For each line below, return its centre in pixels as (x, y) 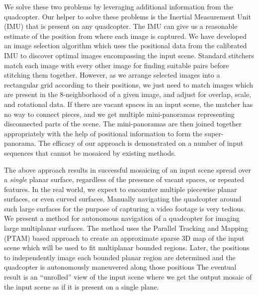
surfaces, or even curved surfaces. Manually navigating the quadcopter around (123, 199)
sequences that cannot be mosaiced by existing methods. (90, 152)
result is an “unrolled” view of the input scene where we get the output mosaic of (128, 277)
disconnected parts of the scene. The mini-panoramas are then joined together (123, 124)
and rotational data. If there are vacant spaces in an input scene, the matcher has (129, 104)
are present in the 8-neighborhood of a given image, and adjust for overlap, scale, (128, 94)
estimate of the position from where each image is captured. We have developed (125, 36)
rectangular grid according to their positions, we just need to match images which (129, 84)
